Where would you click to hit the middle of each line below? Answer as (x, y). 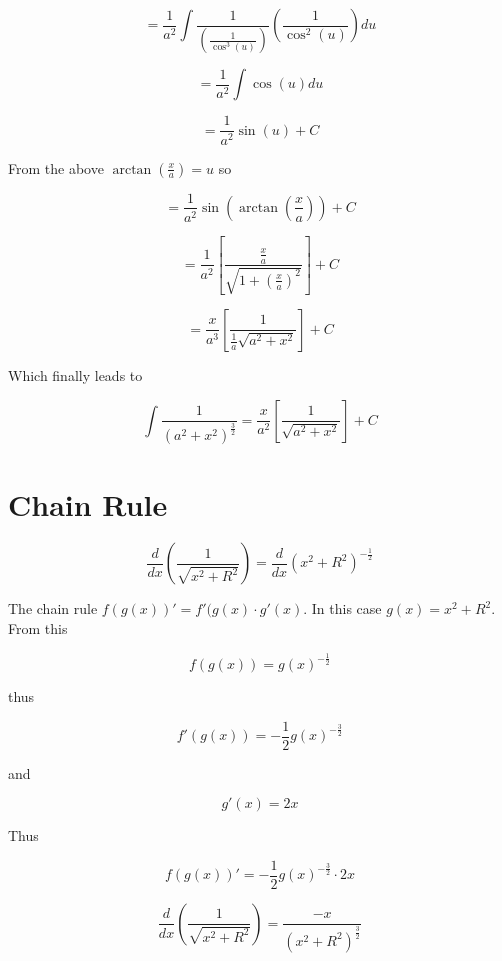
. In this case (342, 608)
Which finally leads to (75, 374)
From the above (56, 167)
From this (38, 628)
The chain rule (53, 608)
